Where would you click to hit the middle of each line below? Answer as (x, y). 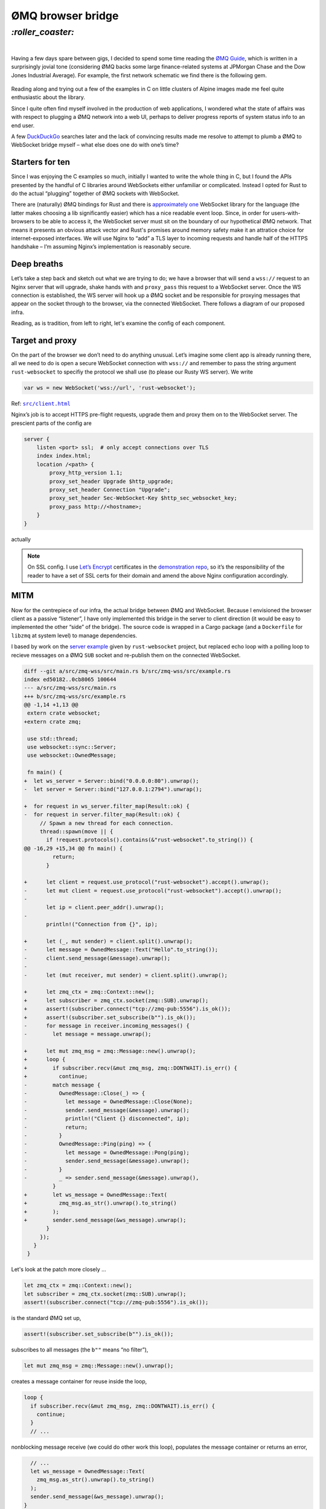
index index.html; (64, 456)
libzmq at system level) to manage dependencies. (74, 635)
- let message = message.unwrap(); (88, 1034)
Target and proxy (44, 340)
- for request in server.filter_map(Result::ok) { (102, 815)
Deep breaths (37, 264)
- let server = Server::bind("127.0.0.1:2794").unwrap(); (113, 789)
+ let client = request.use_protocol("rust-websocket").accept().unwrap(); (146, 882)
